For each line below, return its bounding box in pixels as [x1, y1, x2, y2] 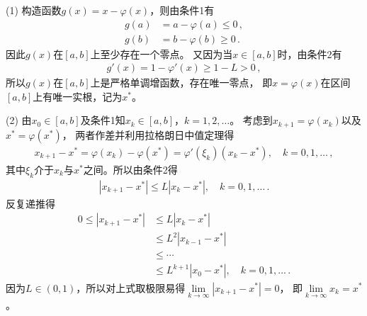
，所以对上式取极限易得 [76, 280, 186, 295]
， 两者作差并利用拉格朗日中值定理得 [62, 127, 235, 142]
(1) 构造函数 [6, 3, 62, 17]
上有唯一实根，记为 [33, 89, 123, 103]
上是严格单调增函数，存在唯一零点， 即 [90, 75, 273, 90]
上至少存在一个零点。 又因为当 [90, 46, 233, 61]
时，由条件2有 [277, 46, 342, 61]
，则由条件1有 [149, 3, 215, 17]
